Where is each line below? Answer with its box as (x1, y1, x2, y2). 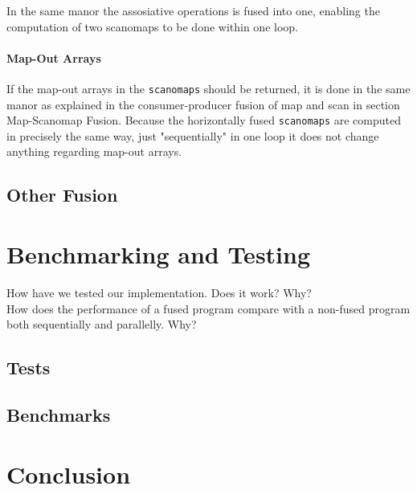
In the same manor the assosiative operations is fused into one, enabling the (6, 2, 380, 18)
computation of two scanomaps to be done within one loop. (6, 18, 298, 35)
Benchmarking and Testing (6, 238, 311, 271)
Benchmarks (6, 402, 111, 427)
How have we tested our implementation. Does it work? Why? (6, 284, 312, 300)
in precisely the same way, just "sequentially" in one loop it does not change (6, 127, 379, 144)
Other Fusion (6, 182, 118, 207)
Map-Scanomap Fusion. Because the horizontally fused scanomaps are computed (6, 112, 401, 129)
